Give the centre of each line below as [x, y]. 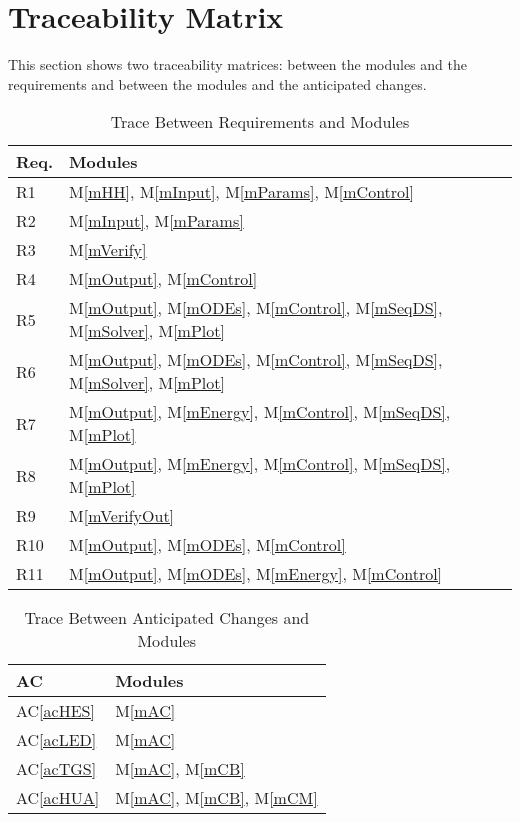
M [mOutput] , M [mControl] [163, 279]
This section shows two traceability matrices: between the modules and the [237, 64]
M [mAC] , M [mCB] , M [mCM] [216, 798]
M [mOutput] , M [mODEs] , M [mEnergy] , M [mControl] [256, 574]
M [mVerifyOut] [122, 516]
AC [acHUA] [58, 798]
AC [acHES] [55, 711]
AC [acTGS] [56, 769]
